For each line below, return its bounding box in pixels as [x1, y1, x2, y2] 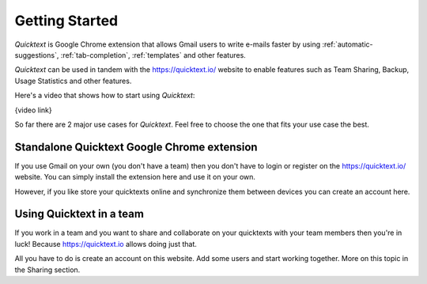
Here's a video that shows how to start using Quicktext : [14, 91, 195, 100]
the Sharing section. [14, 265, 81, 275]
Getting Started [14, 12, 119, 29]
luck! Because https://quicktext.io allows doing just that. [14, 239, 198, 248]
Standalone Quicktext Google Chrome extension [14, 140, 258, 153]
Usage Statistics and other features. [14, 76, 132, 85]
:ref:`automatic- [322, 40, 373, 49]
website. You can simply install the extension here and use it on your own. [14, 172, 256, 182]
